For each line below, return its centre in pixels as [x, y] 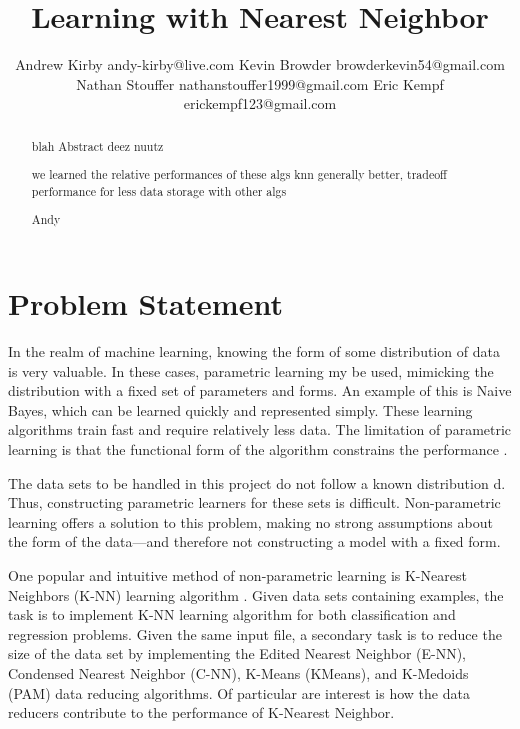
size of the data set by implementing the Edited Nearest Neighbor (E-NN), [237, 653]
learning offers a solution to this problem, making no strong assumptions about [250, 521]
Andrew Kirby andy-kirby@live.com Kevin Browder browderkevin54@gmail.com [260, 64]
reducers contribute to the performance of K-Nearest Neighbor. [201, 712]
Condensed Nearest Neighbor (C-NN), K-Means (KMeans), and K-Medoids [238, 672]
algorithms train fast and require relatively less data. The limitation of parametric [260, 429]
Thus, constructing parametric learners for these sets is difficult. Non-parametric [254, 502]
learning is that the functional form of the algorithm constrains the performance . [258, 449]
